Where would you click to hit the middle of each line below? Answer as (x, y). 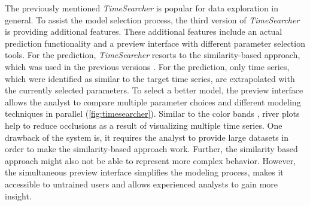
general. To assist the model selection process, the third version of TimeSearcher (152, 19)
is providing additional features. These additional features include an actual (144, 31)
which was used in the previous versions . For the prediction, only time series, (147, 66)
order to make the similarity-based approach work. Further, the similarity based (151, 149)
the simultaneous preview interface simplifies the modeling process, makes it (144, 172)
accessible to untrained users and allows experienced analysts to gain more (142, 184)
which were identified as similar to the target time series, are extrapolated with (150, 78)
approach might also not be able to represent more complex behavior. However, (151, 160)
